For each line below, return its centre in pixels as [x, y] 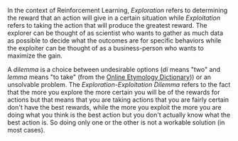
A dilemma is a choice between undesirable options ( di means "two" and [114, 69]
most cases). [26, 130]
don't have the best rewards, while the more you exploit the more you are [114, 107]
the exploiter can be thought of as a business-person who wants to [106, 48]
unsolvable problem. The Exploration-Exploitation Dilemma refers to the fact [119, 84]
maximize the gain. [35, 56]
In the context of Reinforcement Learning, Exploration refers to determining [118, 10]
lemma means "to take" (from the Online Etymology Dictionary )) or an [109, 77]
